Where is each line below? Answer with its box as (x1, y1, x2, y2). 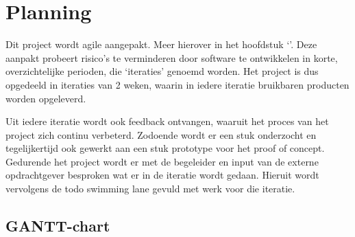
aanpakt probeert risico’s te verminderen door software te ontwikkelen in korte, (5, 50, 338, 65)
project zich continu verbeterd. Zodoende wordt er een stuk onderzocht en (5, 127, 317, 142)
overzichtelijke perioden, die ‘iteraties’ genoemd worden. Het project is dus (5, 64, 319, 78)
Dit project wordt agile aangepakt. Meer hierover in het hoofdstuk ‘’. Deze (5, 37, 317, 52)
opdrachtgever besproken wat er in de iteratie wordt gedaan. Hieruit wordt (5, 168, 319, 182)
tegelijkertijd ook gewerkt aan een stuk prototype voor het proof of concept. (5, 141, 325, 155)
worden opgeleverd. (5, 91, 86, 105)
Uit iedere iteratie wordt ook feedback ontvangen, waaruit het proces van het (5, 114, 329, 128)
